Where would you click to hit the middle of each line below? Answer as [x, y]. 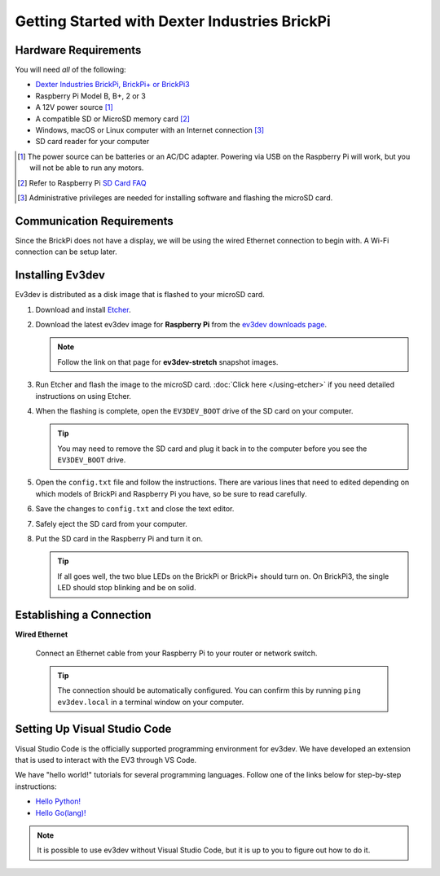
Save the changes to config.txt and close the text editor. [135, 509]
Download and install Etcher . [83, 309]
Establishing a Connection [83, 615]
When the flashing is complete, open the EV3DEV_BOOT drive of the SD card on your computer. [194, 410]
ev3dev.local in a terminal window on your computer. [151, 702]
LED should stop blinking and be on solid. [127, 588]
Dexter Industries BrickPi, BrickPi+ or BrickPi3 [113, 85]
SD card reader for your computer [92, 142]
